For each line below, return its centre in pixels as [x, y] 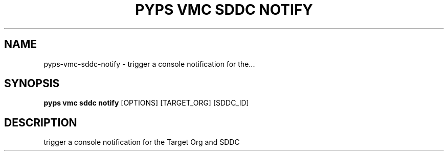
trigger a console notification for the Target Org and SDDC [142, 142]
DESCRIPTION [41, 122]
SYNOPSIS [32, 84]
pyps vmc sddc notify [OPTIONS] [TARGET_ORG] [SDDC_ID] [146, 103]
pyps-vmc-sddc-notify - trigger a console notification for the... [149, 64]
